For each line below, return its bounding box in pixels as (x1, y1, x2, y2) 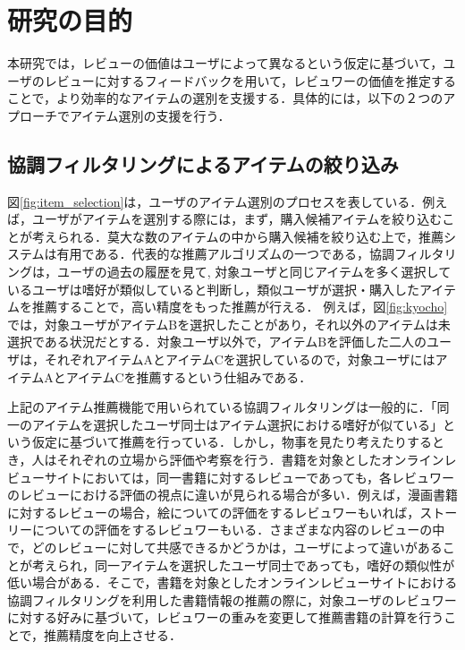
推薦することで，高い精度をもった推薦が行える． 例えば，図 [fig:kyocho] (31, 297, 448, 316)
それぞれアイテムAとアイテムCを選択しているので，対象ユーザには (44, 350, 435, 369)
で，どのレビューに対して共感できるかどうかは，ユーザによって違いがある (7, 537, 443, 556)
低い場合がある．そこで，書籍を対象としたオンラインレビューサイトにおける (7, 573, 458, 592)
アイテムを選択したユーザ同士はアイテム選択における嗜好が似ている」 (31, 415, 443, 433)
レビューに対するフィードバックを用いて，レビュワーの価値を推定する (44, 71, 457, 90)
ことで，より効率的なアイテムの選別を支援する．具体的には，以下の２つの (7, 89, 444, 107)
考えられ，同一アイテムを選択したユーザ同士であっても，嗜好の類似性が (31, 555, 455, 574)
